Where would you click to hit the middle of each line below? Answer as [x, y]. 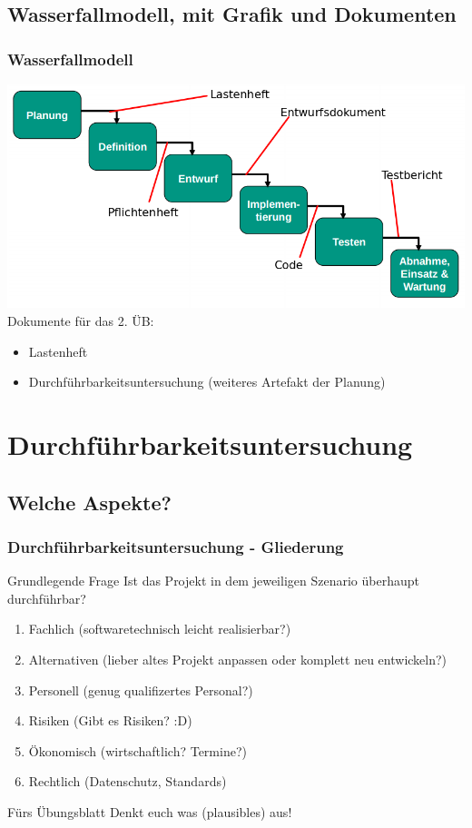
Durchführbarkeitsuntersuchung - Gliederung [176, 546]
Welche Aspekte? [89, 502]
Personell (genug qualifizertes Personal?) [141, 690]
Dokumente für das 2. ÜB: [81, 321]
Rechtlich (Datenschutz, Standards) [128, 781]
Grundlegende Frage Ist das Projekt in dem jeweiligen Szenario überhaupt [213, 581]
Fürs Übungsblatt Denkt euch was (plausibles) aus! [150, 811]
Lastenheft [58, 351]
